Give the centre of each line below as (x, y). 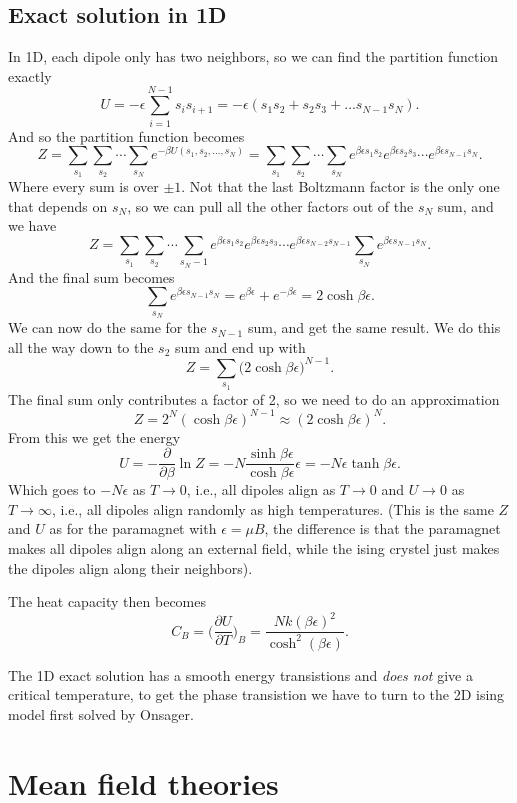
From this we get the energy (94, 436)
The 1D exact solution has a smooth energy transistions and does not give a (240, 674)
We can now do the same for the (107, 327)
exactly (30, 75)
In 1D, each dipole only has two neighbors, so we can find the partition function (253, 56)
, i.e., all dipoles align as (261, 489)
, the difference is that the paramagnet (382, 528)
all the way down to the (81, 346)
